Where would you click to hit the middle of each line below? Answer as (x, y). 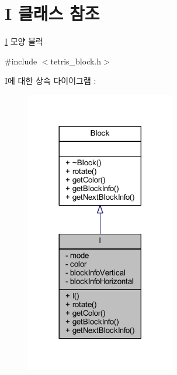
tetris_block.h (76, 61)
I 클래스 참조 (52, 13)
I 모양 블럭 (24, 41)
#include (21, 61)
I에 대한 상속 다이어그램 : (51, 81)
